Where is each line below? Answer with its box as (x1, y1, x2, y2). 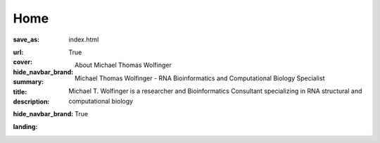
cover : (13, 58, 33, 66)
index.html (68, 35, 99, 44)
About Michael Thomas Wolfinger (74, 61, 172, 70)
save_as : (13, 35, 40, 44)
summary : (13, 77, 44, 86)
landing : (13, 123, 38, 131)
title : (13, 87, 27, 96)
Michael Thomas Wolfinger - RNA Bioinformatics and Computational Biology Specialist (74, 74, 325, 82)
